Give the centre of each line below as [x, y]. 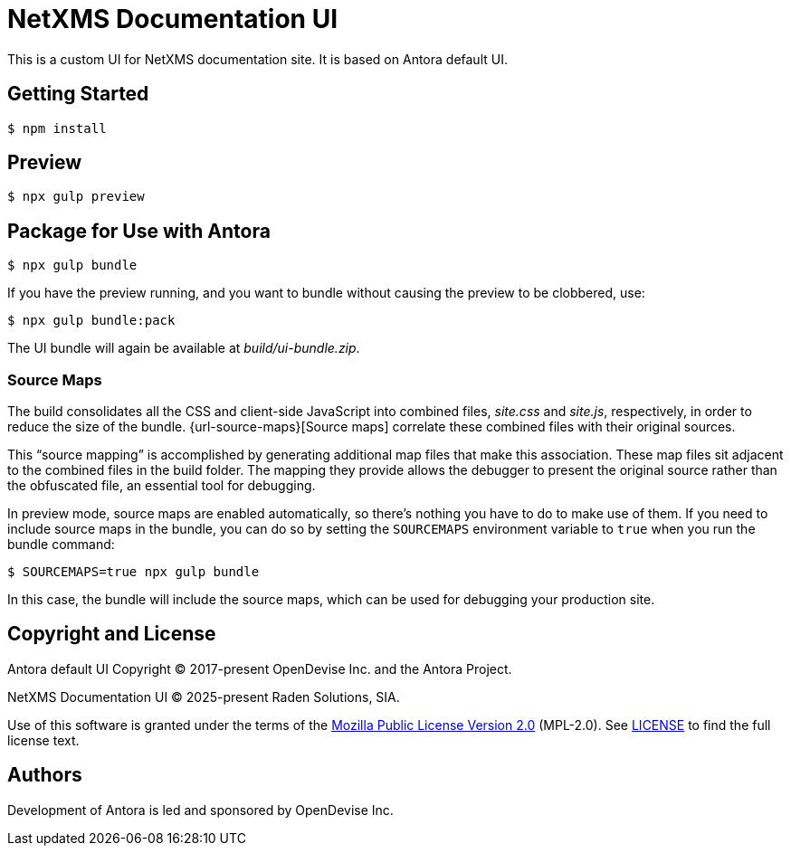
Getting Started [78, 94]
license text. [43, 740]
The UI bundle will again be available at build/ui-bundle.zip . [184, 348]
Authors [45, 775]
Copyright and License [112, 634]
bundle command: [61, 545]
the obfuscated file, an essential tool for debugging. [162, 486]
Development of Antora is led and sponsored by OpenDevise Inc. [200, 810]
